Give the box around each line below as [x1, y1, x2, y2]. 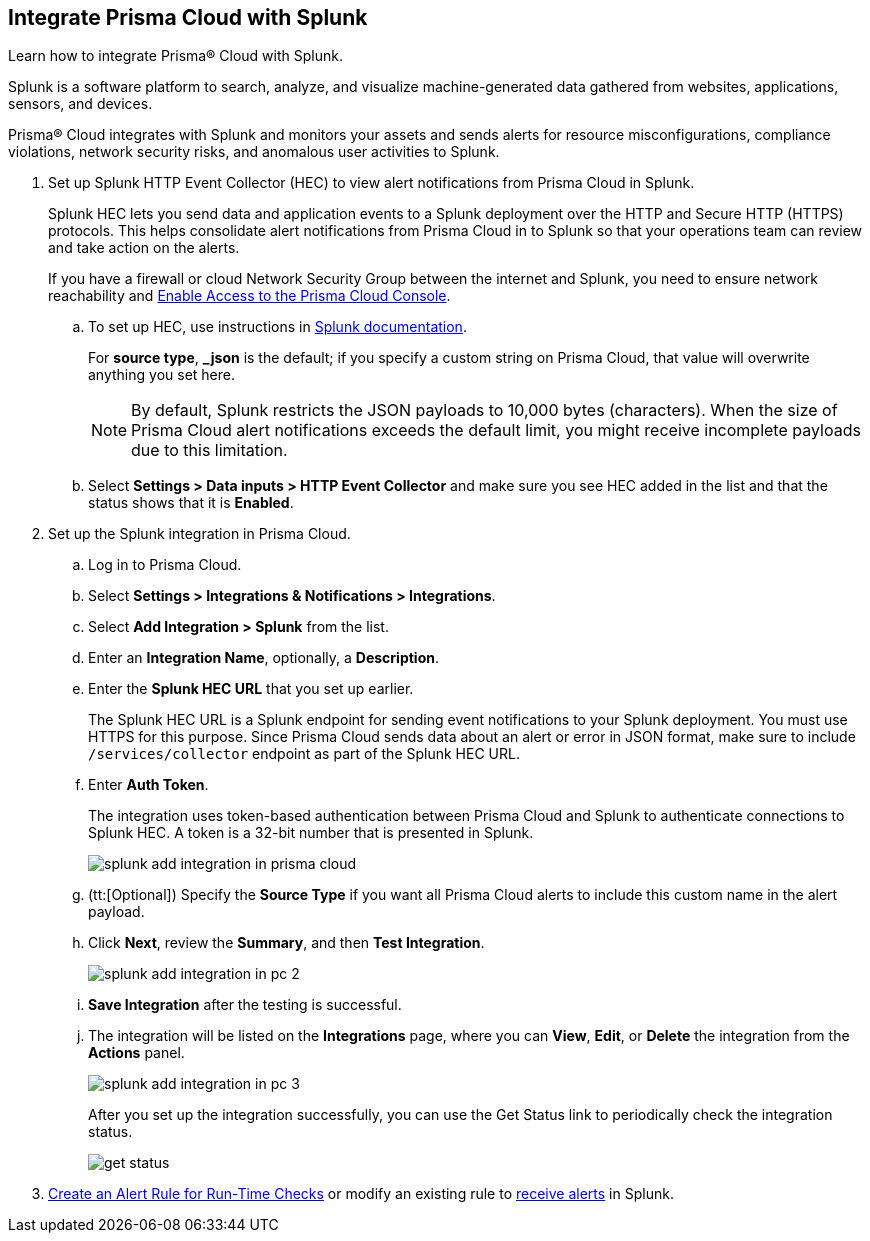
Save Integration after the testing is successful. [88, 996, 402, 1014]
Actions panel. [88, 1044, 185, 1062]
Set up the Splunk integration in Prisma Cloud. [48, 525, 351, 543]
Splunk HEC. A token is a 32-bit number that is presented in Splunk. [88, 824, 534, 842]
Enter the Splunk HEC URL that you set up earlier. [88, 680, 414, 698]
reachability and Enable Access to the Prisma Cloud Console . [48, 287, 451, 305]
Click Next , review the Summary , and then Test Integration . [88, 934, 485, 952]
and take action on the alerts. [48, 239, 240, 257]
